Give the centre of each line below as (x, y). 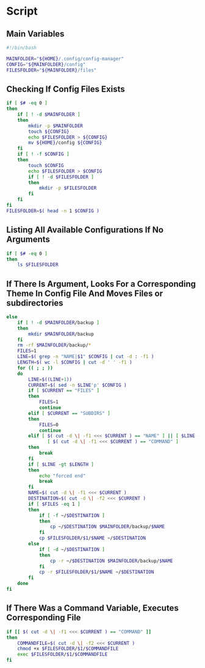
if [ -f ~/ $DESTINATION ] (72, 515)
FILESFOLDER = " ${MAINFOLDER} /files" (52, 70)
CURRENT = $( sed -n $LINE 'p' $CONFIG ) (77, 385)
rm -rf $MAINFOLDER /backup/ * (54, 345)
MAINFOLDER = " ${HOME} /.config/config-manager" (65, 59)
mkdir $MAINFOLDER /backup (61, 334)
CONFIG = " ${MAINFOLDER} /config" (46, 64)
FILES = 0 (49, 425)
